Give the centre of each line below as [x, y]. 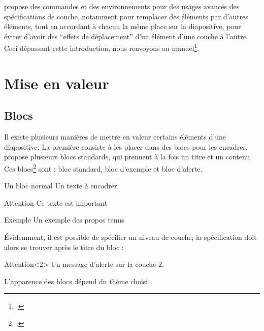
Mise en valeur [57, 83]
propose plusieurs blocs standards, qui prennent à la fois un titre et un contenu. [128, 157]
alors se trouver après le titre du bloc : [64, 247]
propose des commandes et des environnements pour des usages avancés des [122, 6]
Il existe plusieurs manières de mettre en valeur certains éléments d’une [115, 137]
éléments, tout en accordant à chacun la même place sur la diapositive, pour [123, 26]
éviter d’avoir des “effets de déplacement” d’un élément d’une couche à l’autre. [126, 36]
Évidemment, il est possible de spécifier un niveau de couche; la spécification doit [130, 237]
